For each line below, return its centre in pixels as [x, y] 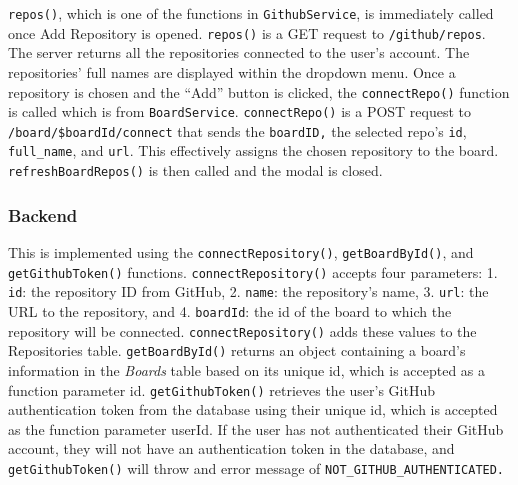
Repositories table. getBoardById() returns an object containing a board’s [237, 350]
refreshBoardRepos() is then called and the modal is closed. [195, 170]
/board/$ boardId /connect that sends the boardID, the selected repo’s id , [237, 130]
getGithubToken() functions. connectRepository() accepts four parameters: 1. [253, 271]
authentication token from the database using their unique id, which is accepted [253, 409]
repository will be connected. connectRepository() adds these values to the [242, 330]
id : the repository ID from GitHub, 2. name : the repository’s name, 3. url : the [248, 291]
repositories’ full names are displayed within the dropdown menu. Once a [232, 71]
